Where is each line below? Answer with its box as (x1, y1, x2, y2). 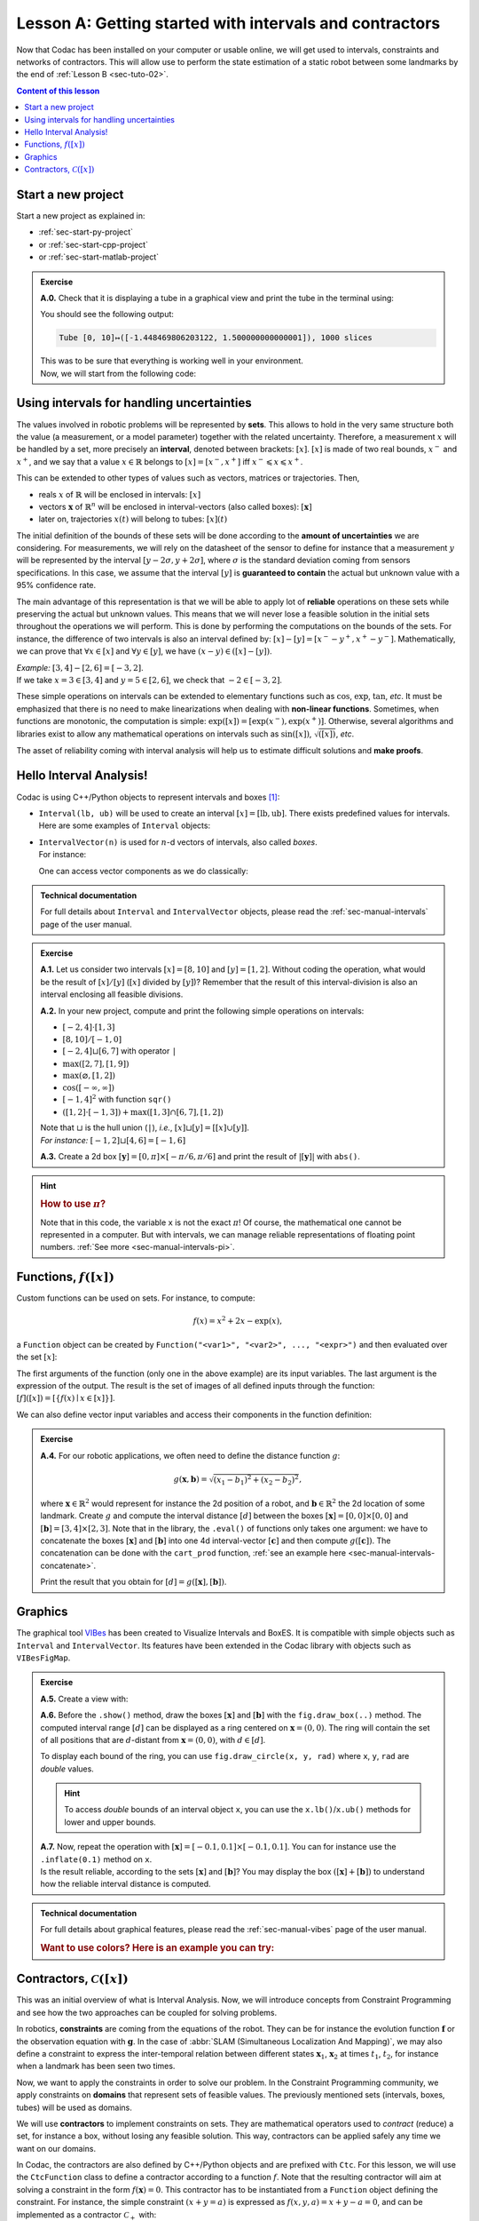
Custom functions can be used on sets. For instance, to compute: (16, 1293, 256, 1303)
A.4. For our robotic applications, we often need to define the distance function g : (40, 1450, 341, 1461)
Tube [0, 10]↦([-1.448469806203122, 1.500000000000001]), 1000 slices (59, 333, 373, 343)
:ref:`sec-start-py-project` (38, 227, 133, 237)
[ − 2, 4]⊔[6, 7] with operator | (62, 1046, 177, 1056)
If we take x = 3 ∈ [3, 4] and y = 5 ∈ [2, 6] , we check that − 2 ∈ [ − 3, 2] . (16, 675, 283, 685)
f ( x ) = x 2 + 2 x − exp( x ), (192, 1315, 283, 1326)
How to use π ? (40, 1198, 106, 1210)
